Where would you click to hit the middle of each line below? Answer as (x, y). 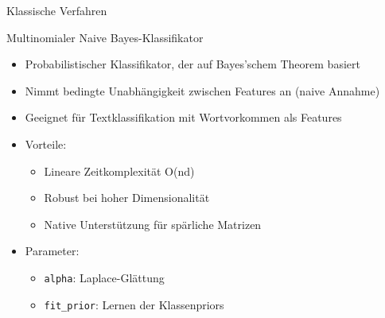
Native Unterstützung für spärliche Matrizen (153, 224)
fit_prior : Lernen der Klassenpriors (134, 304)
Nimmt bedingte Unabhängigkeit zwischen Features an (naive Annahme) (202, 90)
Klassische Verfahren (57, 10)
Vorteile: (46, 143)
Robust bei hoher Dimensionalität (127, 198)
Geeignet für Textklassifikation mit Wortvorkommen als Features (183, 117)
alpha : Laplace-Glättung (104, 277)
